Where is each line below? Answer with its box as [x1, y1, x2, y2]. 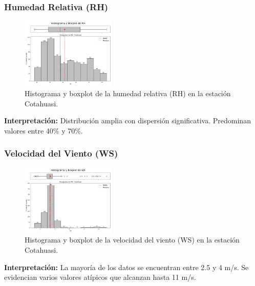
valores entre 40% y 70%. [4, 125, 83, 136]
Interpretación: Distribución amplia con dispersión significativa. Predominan [4, 115, 251, 126]
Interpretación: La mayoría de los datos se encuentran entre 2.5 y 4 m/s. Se [4, 261, 249, 272]
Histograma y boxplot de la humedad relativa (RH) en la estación [25, 88, 231, 98]
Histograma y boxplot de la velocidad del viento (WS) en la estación [25, 234, 240, 245]
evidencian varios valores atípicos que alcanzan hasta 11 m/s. [4, 272, 196, 282]
